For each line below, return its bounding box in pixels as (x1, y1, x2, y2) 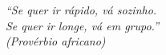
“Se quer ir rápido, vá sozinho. (6, 2, 157, 18)
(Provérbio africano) (6, 33, 106, 49)
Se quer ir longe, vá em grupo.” (6, 17, 159, 33)
